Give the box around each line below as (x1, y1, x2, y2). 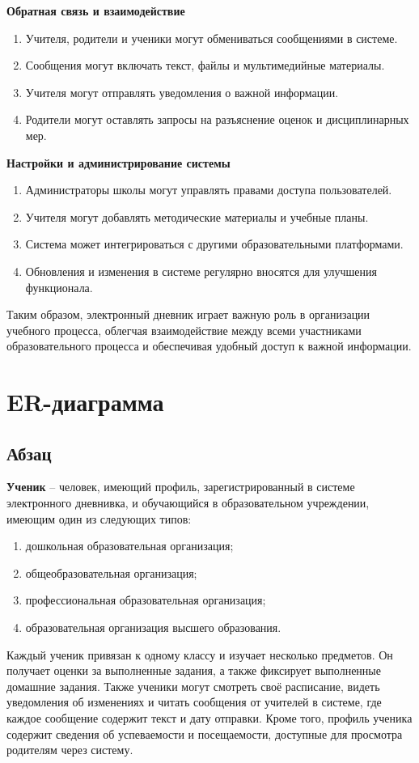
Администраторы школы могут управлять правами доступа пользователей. (25, 181, 392, 198)
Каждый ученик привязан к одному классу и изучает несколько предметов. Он (6, 646, 393, 663)
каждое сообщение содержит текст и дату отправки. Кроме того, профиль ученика (6, 710, 413, 727)
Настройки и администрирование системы (6, 154, 231, 171)
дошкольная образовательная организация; (25, 537, 234, 554)
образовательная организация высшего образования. (25, 619, 281, 636)
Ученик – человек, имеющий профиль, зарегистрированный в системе (6, 478, 355, 495)
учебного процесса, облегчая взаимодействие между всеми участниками (6, 321, 362, 338)
